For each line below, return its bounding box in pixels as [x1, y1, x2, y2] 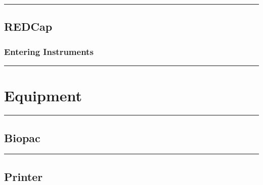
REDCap [4, 19, 53, 34]
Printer [4, 168, 43, 184]
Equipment [4, 85, 82, 106]
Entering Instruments [4, 45, 94, 57]
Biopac [4, 130, 40, 145]
